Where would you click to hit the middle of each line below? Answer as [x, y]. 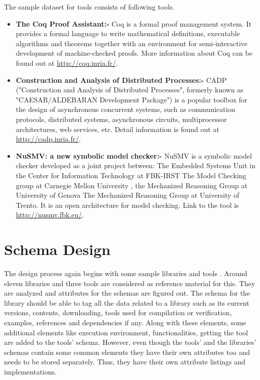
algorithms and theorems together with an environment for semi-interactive [132, 43]
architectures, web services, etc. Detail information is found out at [117, 129]
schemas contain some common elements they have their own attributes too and [127, 352]
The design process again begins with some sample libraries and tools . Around [126, 273]
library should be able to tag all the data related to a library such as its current [127, 302]
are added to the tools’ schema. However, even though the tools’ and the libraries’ [130, 342]
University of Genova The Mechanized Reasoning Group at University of [127, 195]
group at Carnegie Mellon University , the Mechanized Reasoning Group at [132, 185]
